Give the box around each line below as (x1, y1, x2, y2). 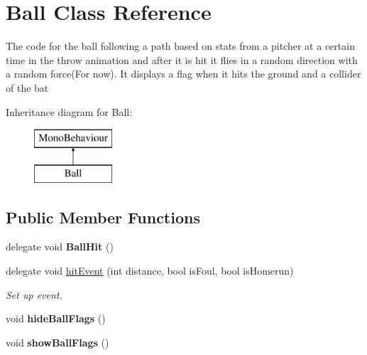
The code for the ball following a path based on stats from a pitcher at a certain (6, 38, 355, 53)
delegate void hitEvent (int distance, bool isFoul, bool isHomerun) (6, 263, 294, 278)
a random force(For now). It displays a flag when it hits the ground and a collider (6, 66, 361, 81)
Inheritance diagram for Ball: (6, 104, 133, 119)
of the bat (6, 80, 49, 95)
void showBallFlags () (6, 334, 109, 349)
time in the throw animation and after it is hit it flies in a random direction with (6, 52, 358, 67)
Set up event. (6, 287, 62, 302)
